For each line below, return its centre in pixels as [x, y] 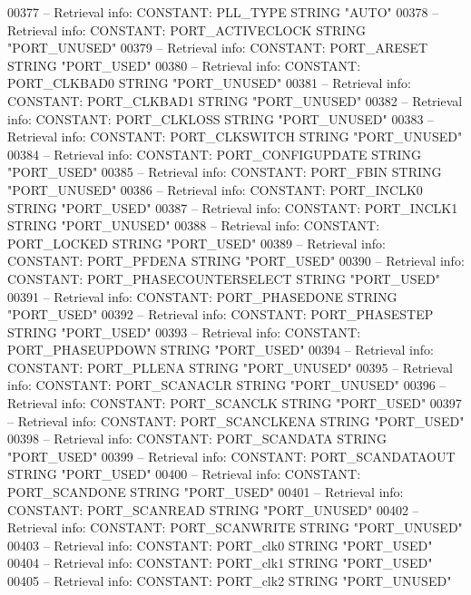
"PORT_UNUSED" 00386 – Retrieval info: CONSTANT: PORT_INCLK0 [215, 189]
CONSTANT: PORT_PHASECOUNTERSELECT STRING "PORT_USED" [224, 278]
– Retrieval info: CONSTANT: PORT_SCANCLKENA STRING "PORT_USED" [236, 420]
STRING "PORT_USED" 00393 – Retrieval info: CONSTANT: [184, 332]
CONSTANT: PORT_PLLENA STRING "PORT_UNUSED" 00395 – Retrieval [230, 367]
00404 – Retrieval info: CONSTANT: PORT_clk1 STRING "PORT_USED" [220, 563]
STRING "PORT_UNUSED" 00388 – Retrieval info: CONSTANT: [194, 225]
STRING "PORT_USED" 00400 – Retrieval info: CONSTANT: [184, 474]
